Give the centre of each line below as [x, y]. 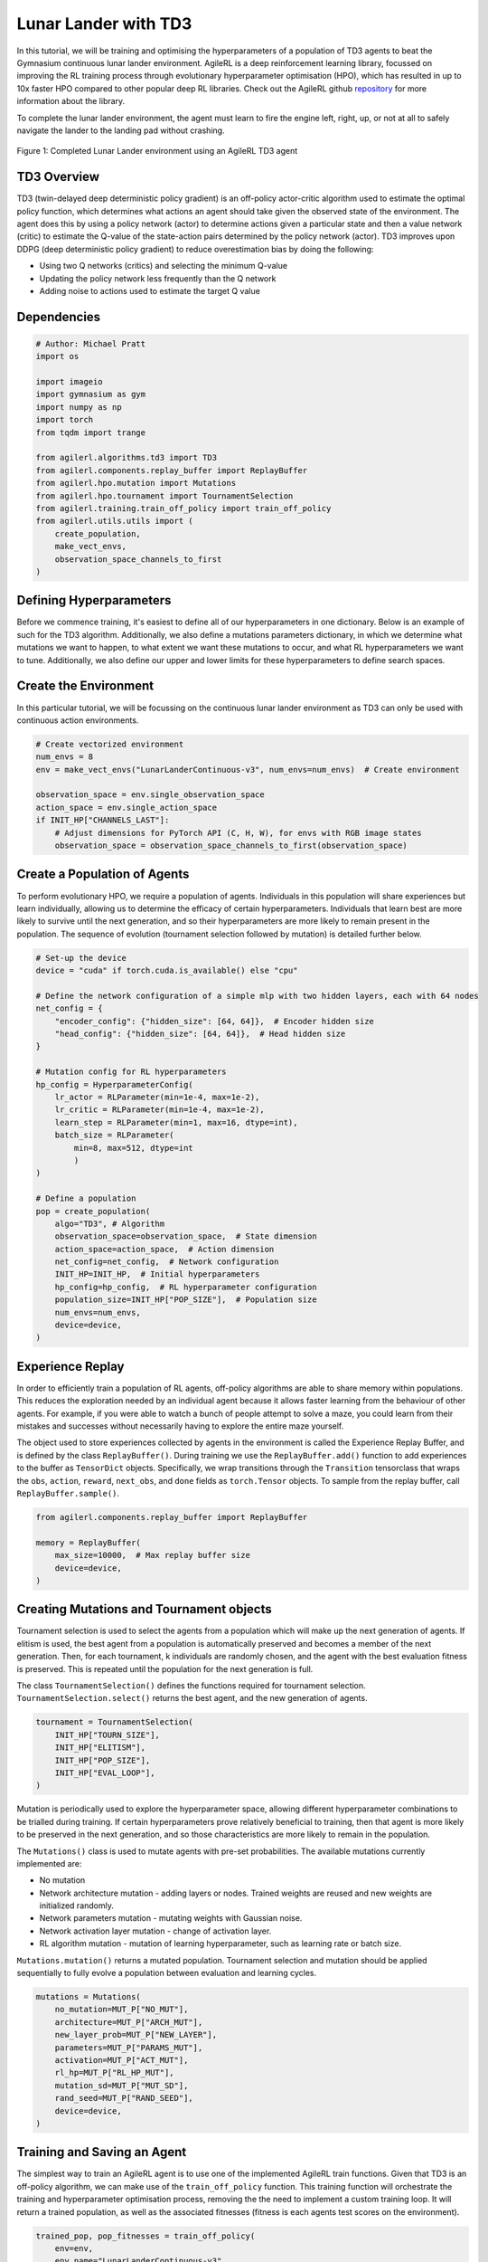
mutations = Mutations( [89, 1997]
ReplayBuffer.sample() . [68, 1494]
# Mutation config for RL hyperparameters [131, 1072]
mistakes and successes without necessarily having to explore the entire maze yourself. [180, 1426]
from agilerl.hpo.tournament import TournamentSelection [164, 496]
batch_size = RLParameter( [115, 1135]
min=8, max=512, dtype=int [133, 1148]
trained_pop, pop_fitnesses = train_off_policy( [145, 2236]
